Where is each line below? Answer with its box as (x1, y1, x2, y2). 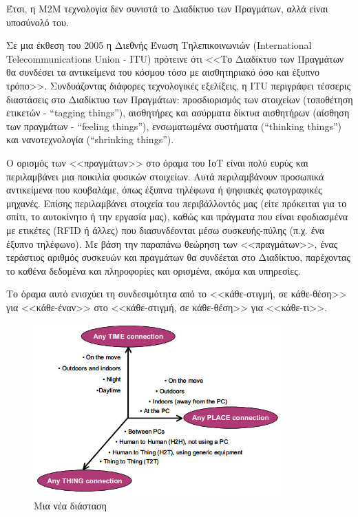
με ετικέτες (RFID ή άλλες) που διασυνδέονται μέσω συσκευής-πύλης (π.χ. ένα (6, 222, 325, 237)
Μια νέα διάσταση (34, 498, 107, 513)
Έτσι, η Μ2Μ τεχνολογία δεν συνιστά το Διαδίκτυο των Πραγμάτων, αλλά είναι (6, 1, 328, 15)
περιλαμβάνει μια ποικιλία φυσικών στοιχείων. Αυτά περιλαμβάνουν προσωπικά (6, 169, 324, 183)
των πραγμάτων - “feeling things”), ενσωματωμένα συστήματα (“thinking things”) (6, 118, 341, 133)
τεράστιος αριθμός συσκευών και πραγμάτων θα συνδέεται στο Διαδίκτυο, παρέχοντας (6, 250, 350, 264)
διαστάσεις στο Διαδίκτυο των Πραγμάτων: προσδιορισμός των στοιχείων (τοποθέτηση (6, 92, 353, 106)
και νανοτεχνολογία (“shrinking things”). (6, 132, 174, 147)
